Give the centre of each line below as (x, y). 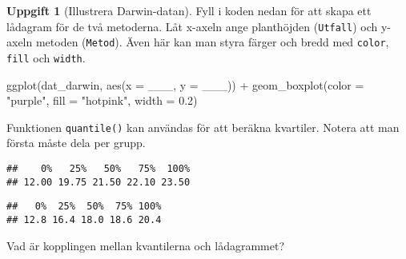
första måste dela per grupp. (76, 143)
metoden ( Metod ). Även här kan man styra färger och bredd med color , (212, 42)
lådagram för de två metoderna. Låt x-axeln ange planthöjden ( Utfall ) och (192, 26)
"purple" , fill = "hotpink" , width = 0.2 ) (102, 100)
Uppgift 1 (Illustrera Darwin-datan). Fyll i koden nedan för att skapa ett (189, 10)
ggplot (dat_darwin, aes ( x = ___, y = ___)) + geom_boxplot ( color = (185, 84)
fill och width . (46, 57)
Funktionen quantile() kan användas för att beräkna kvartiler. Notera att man (203, 127)
